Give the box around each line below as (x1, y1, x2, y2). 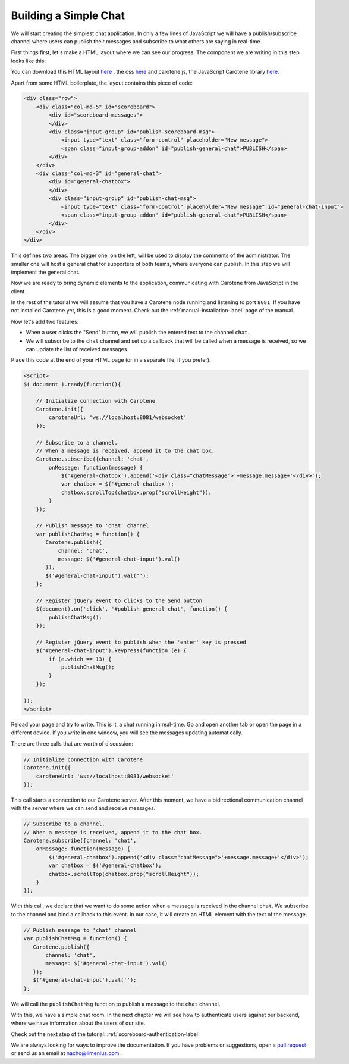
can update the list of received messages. (26, 346, 129, 353)
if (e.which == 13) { (48, 655, 112, 662)
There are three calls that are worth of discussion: (11, 740, 134, 747)
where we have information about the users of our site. (11, 1019, 146, 1027)
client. (11, 287, 26, 295)
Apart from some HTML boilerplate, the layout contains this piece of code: (11, 79, 193, 86)
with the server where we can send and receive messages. (11, 805, 156, 812)
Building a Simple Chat (11, 9, 125, 22)
